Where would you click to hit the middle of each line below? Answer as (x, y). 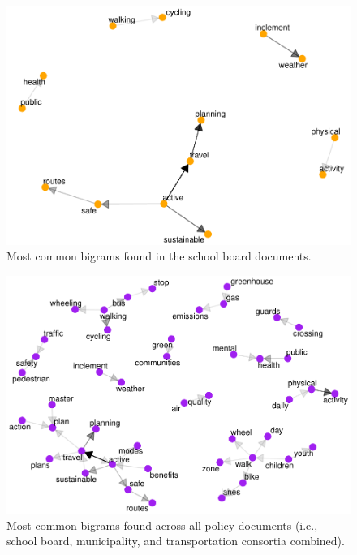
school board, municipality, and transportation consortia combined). (176, 541)
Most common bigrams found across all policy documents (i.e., (162, 525)
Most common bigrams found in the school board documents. (159, 256)
